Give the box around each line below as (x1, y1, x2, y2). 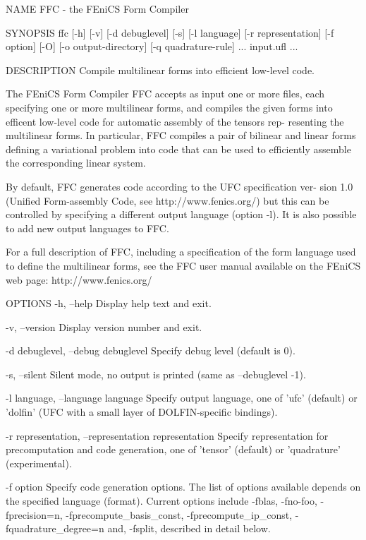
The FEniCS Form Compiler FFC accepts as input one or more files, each (6, 86, 325, 101)
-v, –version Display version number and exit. (6, 319, 202, 334)
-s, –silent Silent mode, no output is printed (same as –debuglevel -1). (6, 366, 306, 381)
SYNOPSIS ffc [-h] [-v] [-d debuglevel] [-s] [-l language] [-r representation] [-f (6, 25, 334, 40)
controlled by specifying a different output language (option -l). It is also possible (6, 207, 357, 222)
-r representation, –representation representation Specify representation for (6, 428, 329, 443)
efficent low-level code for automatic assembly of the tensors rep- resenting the (6, 114, 344, 128)
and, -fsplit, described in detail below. (107, 521, 271, 536)
